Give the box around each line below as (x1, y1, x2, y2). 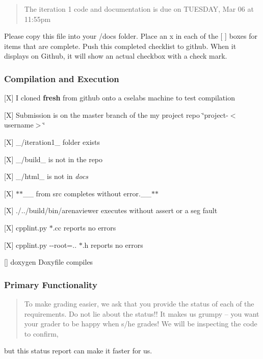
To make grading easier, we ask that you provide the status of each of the (24, 298, 254, 309)
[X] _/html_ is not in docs (4, 171, 89, 182)
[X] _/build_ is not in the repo (4, 153, 103, 164)
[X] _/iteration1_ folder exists (4, 136, 100, 147)
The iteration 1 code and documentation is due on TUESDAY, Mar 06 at (24, 4, 254, 14)
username (4, 119, 34, 130)
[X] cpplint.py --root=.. (4, 239, 77, 250)
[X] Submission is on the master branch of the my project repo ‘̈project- (4, 109, 228, 120)
